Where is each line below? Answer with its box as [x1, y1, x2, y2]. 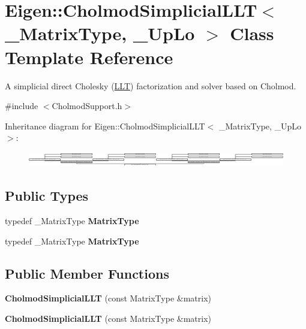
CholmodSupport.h [52, 99, 122, 112]
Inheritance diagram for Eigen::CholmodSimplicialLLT [5, 119, 205, 132]
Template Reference [5, 44, 173, 69]
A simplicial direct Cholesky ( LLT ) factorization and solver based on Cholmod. [5, 79, 296, 92]
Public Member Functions [5, 264, 169, 282]
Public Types [5, 186, 89, 205]
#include [5, 99, 38, 112]
